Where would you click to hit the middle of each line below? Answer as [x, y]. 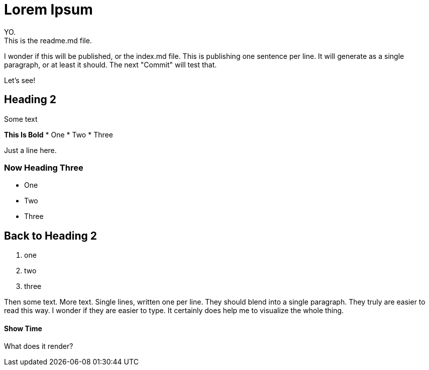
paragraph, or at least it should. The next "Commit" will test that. [111, 64]
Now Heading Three [44, 167]
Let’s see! [20, 80]
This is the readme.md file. [48, 40]
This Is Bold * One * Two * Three [59, 134]
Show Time [23, 328]
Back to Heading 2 [51, 236]
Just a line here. [30, 150]
